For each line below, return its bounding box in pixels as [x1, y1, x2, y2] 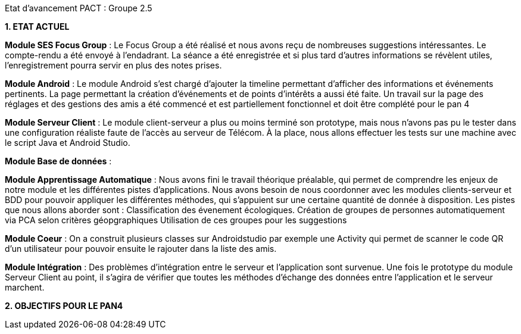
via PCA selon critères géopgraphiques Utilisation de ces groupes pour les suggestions [5, 215, 347, 225]
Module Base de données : [5, 156, 112, 166]
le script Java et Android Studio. [5, 138, 130, 148]
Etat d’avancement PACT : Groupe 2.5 [5, 3, 152, 13]
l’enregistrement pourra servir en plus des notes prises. [5, 60, 222, 70]
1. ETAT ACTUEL [5, 21, 70, 32]
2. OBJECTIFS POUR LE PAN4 [5, 301, 123, 311]
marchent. [5, 282, 45, 292]
